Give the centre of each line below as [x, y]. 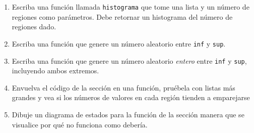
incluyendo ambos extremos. [55, 71]
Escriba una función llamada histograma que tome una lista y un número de [131, 7]
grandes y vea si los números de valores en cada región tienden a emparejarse [131, 97]
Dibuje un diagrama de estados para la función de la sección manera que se [128, 114]
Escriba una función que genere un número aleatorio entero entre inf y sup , [129, 60]
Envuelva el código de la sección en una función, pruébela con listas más [123, 87]
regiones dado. [34, 27]
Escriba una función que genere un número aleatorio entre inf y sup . [119, 43]
